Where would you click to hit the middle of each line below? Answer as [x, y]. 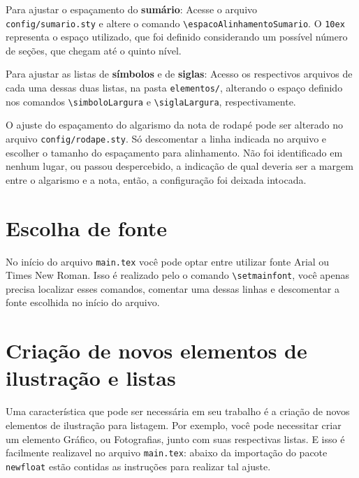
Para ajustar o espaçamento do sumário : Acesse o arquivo [132, 9]
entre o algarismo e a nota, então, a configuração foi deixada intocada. [156, 179]
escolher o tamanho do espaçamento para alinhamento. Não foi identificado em [174, 152]
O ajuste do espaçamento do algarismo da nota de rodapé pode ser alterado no [175, 125]
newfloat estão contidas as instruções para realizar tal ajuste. [138, 466]
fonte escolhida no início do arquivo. [83, 302]
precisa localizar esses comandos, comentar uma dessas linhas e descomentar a [173, 288]
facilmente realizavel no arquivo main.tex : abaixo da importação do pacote [167, 452]
